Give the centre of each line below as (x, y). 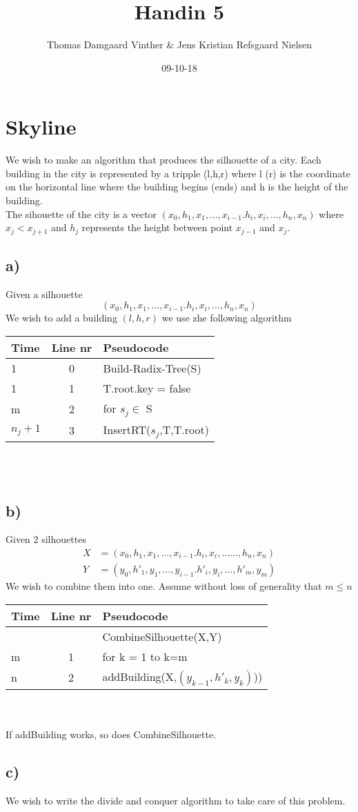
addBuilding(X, (140, 676)
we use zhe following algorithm (227, 318)
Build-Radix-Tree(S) (152, 368)
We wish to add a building (61, 318)
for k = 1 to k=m (145, 656)
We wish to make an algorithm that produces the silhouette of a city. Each (163, 160)
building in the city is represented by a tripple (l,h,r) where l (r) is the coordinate (178, 173)
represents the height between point (157, 227)
